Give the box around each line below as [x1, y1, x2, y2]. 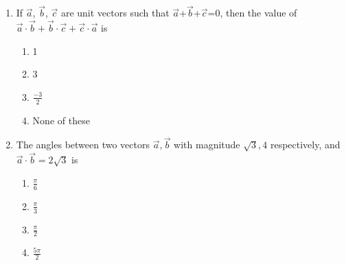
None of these [32, 113, 90, 127]
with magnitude [174, 137, 240, 152]
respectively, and [270, 137, 341, 152]
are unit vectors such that [60, 5, 170, 20]
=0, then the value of [207, 5, 297, 20]
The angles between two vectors [16, 137, 150, 152]
